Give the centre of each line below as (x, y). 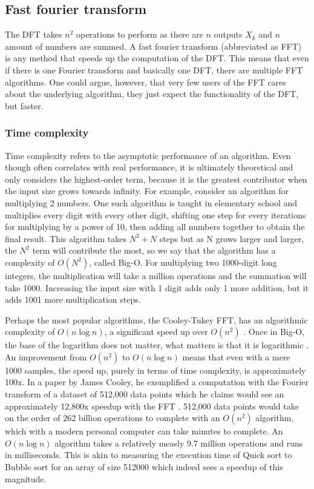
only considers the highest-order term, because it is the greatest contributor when (156, 179)
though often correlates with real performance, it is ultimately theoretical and (149, 167)
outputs (228, 34)
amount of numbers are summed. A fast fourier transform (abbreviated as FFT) (153, 46)
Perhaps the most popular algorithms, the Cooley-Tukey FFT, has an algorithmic (156, 319)
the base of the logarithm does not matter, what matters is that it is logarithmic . (157, 345)
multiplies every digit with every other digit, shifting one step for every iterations (155, 214)
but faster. (24, 105)
